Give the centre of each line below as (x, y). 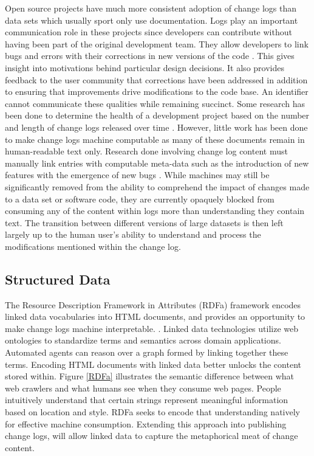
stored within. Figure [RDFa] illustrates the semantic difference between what (150, 376)
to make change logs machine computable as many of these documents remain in (155, 139)
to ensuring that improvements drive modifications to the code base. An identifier (157, 92)
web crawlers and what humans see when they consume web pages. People (143, 388)
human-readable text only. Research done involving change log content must (146, 151)
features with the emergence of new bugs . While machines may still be (137, 175)
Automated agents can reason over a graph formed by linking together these (147, 352)
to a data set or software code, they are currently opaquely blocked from (140, 199)
